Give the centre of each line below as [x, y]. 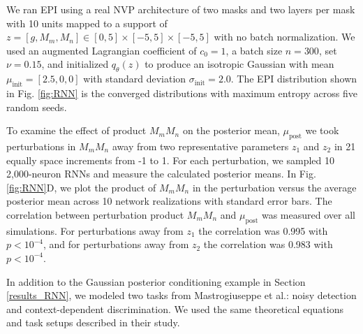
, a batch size [254, 50]
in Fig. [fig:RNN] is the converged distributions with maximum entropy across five [182, 93]
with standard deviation [135, 79]
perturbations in [41, 146]
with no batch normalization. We [284, 37]
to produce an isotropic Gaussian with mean [239, 64]
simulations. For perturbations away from [95, 230]
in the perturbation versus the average [274, 187]
